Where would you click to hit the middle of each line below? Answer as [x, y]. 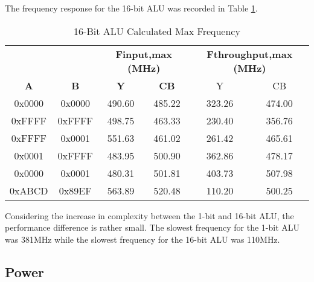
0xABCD [29, 190]
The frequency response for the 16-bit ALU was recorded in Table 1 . [131, 8]
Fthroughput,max [250, 54]
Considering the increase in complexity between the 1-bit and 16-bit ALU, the [149, 215]
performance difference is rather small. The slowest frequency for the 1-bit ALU [152, 227]
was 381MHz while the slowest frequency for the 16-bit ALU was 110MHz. [143, 239]
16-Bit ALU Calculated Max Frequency [157, 31]
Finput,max [144, 54]
